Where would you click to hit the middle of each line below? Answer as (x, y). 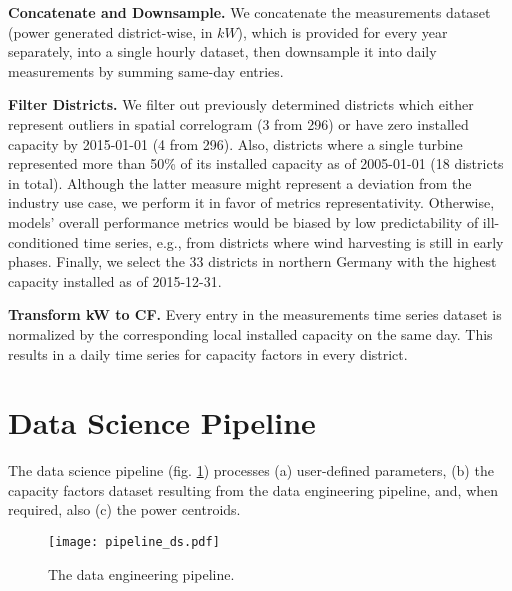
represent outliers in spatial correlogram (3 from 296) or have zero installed (238, 123)
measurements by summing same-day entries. (146, 70)
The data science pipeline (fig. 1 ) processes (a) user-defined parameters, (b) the (251, 470)
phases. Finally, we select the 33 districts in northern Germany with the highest (252, 261)
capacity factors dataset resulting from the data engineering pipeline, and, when (253, 489)
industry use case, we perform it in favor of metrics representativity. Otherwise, (251, 202)
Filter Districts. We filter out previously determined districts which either (241, 104)
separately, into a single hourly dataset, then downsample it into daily (222, 51)
